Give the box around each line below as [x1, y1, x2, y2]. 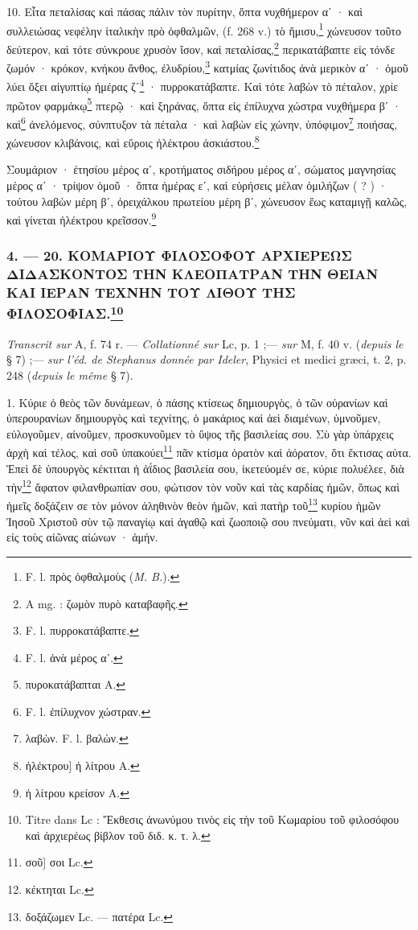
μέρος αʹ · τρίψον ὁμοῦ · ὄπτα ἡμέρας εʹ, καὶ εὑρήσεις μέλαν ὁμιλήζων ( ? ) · [6, 176, 387, 193]
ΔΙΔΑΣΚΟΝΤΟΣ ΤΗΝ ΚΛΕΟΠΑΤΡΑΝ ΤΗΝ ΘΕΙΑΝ [6, 264, 379, 284]
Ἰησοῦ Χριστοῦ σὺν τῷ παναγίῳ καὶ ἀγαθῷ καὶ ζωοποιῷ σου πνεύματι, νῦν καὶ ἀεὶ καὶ [6, 512, 410, 529]
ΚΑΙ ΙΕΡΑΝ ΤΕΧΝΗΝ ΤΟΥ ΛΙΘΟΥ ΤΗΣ [6, 282, 296, 302]
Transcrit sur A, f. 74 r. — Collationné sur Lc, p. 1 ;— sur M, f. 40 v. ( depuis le [6, 335, 404, 352]
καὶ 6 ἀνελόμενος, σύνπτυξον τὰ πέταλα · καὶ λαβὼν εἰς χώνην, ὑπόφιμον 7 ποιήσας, [6, 113, 398, 132]
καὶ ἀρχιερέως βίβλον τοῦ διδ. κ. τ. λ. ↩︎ [25, 826, 211, 843]
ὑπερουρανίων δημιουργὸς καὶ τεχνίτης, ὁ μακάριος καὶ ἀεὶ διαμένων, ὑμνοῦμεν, [6, 409, 381, 426]
